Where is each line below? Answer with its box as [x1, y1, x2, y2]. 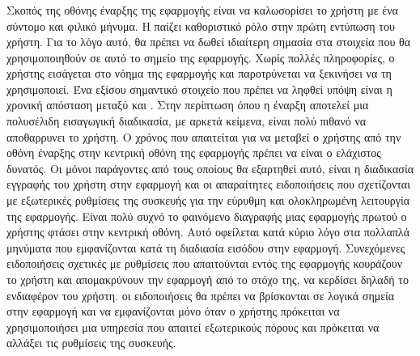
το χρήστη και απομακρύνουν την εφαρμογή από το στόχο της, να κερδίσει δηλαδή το [6, 271, 409, 288]
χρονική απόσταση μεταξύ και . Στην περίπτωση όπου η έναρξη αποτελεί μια [6, 96, 369, 113]
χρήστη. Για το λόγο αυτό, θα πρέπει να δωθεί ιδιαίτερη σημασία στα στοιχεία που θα [6, 33, 411, 50]
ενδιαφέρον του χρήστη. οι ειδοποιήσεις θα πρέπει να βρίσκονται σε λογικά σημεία [6, 286, 395, 303]
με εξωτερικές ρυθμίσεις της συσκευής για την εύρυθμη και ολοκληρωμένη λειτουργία [6, 192, 410, 209]
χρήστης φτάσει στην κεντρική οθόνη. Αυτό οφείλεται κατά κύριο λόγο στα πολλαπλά [6, 223, 409, 240]
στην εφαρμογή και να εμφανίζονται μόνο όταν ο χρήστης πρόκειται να [6, 303, 340, 320]
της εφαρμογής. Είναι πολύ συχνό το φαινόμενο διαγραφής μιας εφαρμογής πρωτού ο [6, 207, 407, 224]
